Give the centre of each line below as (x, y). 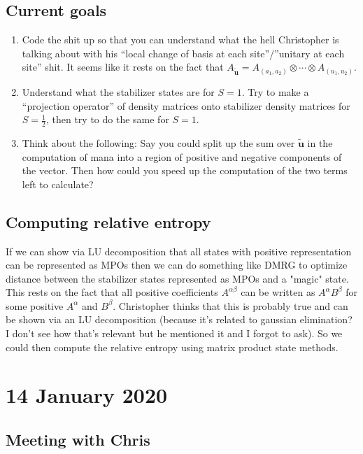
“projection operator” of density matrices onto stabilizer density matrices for (186, 105)
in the (320, 142)
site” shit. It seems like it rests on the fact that (123, 67)
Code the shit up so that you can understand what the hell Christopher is (180, 40)
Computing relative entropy (108, 221)
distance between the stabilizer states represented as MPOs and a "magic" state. (177, 278)
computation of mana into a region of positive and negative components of (182, 156)
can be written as (278, 292)
